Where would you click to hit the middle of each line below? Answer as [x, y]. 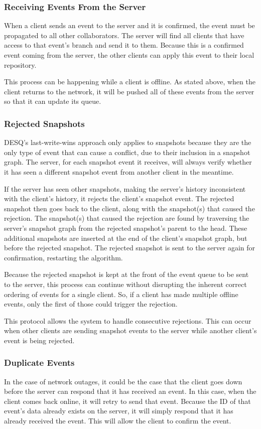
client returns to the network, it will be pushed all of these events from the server [129, 91]
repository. [20, 64]
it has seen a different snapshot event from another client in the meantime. [119, 171]
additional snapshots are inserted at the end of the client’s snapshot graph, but [126, 238]
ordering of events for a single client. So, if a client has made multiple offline [121, 294]
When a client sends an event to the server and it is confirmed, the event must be [129, 25]
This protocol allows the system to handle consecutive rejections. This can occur [128, 320]
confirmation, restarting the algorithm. [63, 257]
